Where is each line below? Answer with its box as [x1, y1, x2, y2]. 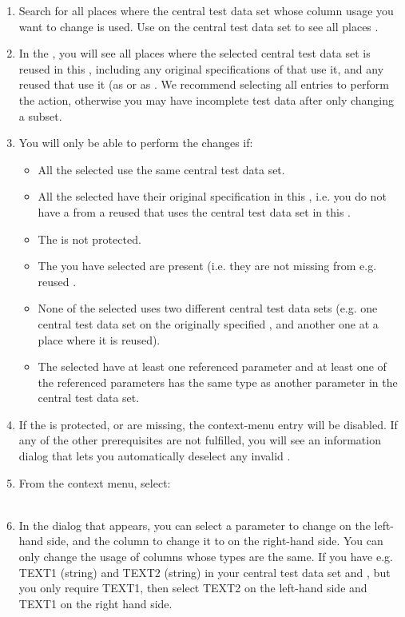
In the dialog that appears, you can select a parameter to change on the [18, 516, 371, 533]
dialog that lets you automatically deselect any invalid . [18, 448, 291, 464]
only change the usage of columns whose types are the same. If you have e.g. [18, 548, 393, 565]
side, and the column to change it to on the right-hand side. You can [46, 532, 383, 549]
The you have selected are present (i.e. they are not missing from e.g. [38, 257, 377, 274]
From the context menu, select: [18, 474, 171, 491]
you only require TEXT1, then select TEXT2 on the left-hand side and [18, 579, 367, 596]
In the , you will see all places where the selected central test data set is [18, 45, 371, 62]
